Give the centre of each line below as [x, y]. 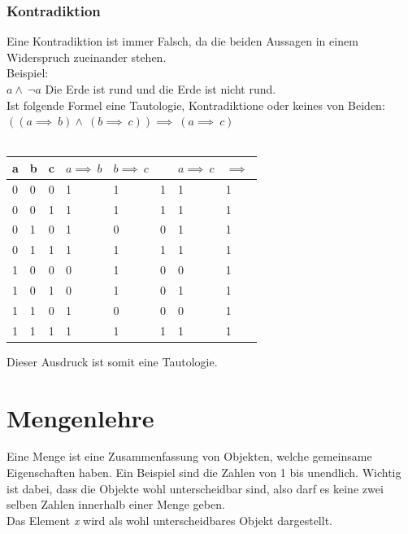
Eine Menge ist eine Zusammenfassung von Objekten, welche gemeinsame [189, 456]
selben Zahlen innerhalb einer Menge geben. [116, 504]
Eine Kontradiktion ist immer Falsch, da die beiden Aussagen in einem [182, 41]
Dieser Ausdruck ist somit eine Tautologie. [112, 361]
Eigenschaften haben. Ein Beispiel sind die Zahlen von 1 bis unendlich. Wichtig [204, 473]
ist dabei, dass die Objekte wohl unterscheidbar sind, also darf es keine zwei [195, 488]
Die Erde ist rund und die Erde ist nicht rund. [161, 89]
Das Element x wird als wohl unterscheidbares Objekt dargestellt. [169, 520]
